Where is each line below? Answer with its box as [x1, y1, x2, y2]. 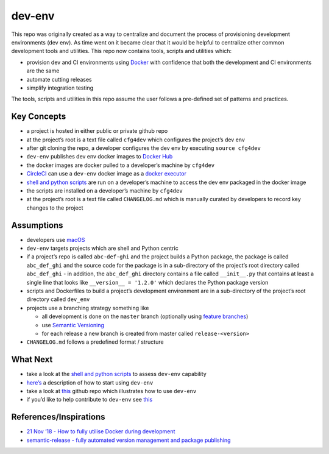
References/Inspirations [11, 412, 106, 422]
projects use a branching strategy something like [26, 304, 149, 311]
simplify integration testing [26, 84, 94, 91]
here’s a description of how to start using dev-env [26, 378, 154, 386]
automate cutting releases [26, 76, 92, 83]
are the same [26, 67, 60, 74]
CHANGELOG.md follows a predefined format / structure [26, 338, 164, 346]
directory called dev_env [26, 296, 90, 303]
